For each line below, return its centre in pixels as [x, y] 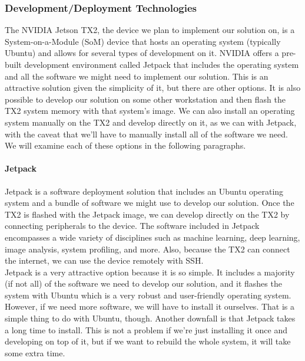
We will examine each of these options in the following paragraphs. [125, 145]
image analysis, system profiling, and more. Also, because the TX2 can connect [147, 249]
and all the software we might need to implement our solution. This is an [137, 76]
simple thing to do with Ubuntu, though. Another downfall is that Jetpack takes [150, 318]
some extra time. [35, 352]
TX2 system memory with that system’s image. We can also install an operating [150, 111]
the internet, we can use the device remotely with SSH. [104, 260]
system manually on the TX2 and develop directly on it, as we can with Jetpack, [151, 122]
